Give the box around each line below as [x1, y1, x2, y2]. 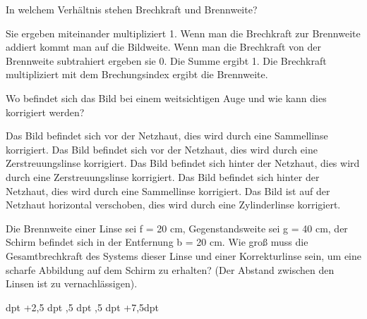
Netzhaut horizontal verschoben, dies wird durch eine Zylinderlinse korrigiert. [6, 197, 341, 212]
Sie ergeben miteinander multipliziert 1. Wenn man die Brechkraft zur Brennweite [6, 25, 361, 40]
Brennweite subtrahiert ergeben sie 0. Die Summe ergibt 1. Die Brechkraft [6, 53, 327, 68]
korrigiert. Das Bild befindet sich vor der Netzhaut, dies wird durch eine [6, 142, 318, 156]
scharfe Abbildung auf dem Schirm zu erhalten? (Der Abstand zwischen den [6, 262, 335, 277]
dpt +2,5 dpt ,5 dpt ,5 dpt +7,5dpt [6, 299, 160, 314]
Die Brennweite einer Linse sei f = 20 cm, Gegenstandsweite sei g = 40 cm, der [6, 220, 348, 235]
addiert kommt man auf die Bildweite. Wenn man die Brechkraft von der [6, 39, 321, 54]
